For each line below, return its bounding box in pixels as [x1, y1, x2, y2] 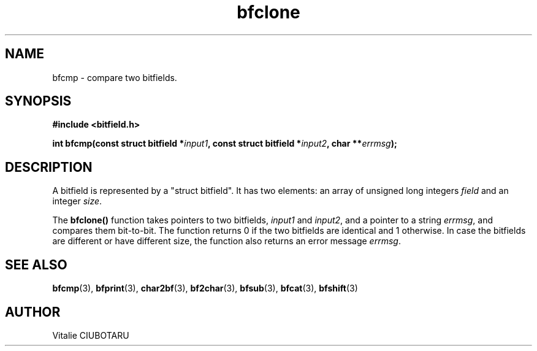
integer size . [52, 196, 102, 207]
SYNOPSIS [5, 93, 72, 109]
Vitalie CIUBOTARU [52, 330, 129, 341]
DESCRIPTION [5, 159, 93, 175]
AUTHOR [5, 304, 61, 320]
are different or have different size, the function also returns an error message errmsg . [52, 236, 401, 247]
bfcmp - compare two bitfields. [52, 72, 177, 83]
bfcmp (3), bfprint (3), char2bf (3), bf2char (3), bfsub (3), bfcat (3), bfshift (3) [52, 283, 358, 294]
